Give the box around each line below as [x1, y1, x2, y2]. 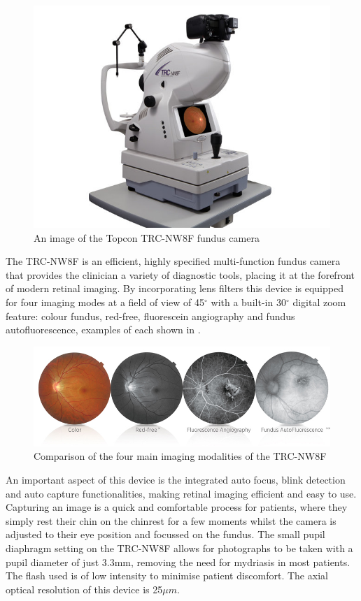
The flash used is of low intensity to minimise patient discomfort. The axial [6, 568, 328, 583]
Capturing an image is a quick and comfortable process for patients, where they [6, 500, 348, 514]
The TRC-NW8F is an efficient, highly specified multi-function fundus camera [6, 254, 341, 268]
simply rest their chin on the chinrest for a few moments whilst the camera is [6, 513, 337, 528]
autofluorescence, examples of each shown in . [6, 322, 201, 337]
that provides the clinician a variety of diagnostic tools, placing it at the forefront [6, 267, 355, 282]
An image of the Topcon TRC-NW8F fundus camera [34, 230, 260, 245]
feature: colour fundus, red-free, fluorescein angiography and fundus [6, 308, 295, 323]
